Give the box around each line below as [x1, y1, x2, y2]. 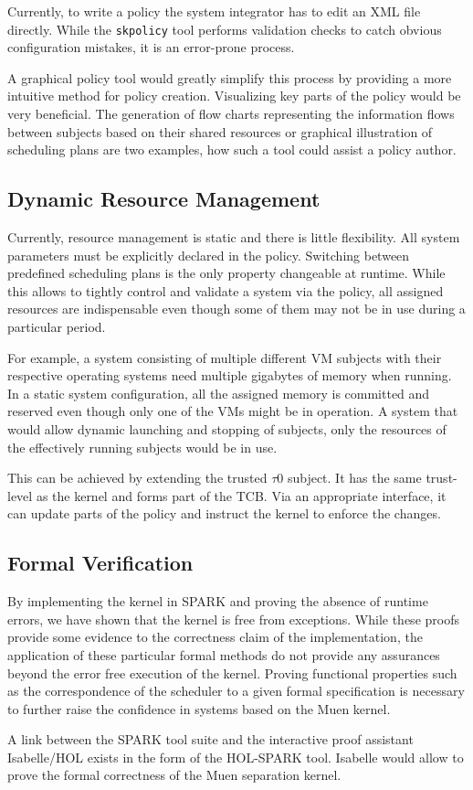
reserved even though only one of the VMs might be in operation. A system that [7, 401, 458, 421]
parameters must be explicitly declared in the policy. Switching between [7, 245, 410, 264]
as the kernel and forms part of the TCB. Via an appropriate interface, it [36, 486, 447, 505]
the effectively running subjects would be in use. [7, 437, 278, 456]
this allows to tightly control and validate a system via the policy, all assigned [7, 281, 444, 300]
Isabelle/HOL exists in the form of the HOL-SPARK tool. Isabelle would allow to [7, 747, 464, 766]
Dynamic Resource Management [7, 185, 321, 213]
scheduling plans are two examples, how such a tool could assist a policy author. [7, 140, 457, 159]
